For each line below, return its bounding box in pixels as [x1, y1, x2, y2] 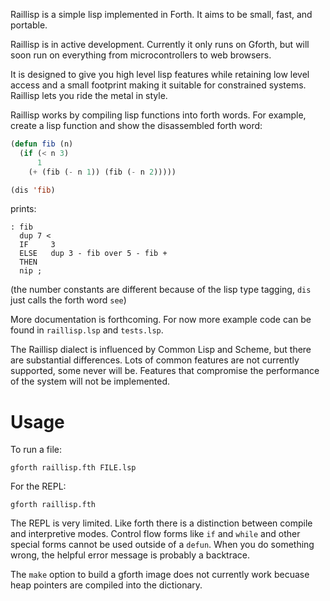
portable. [10, 19, 48, 31]
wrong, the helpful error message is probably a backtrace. [10, 549, 250, 561]
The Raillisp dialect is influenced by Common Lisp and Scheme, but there [10, 344, 312, 356]
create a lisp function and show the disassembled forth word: [10, 120, 263, 131]
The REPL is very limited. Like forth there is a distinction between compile [10, 517, 313, 529]
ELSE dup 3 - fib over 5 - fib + [19, 249, 168, 259]
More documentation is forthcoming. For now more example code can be [10, 314, 312, 326]
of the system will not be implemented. [10, 375, 171, 388]
